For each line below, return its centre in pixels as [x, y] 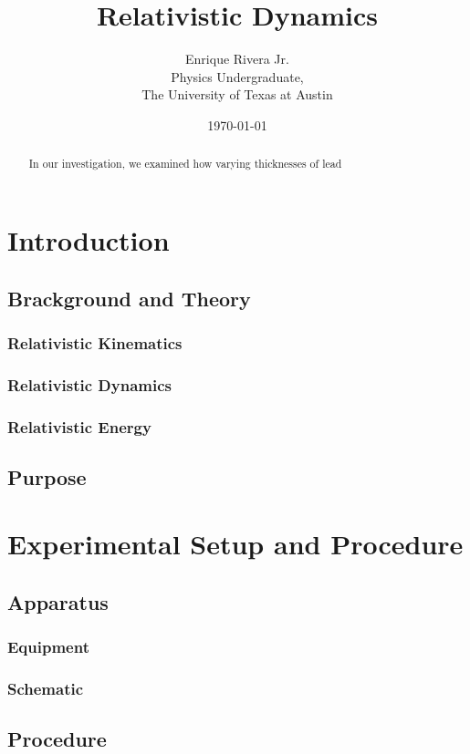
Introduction [89, 239]
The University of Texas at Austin [237, 94]
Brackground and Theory [129, 298]
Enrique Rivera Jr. [237, 59]
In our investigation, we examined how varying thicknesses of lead [185, 164]
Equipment [48, 647]
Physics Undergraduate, [237, 76]
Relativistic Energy [79, 426]
